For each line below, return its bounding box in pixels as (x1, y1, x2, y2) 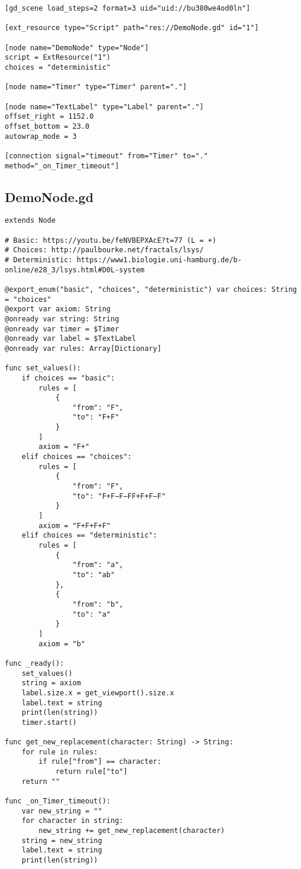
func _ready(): (5, 659, 64, 668)
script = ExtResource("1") (5, 53, 111, 62)
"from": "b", (72, 600, 124, 608)
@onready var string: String (5, 314, 119, 323)
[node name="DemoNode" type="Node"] (5, 43, 149, 52)
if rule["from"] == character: (38, 757, 161, 766)
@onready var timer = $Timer (5, 324, 119, 333)
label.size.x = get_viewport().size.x (21, 688, 174, 697)
